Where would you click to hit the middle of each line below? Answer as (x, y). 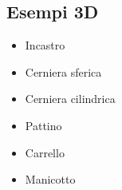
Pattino (43, 125)
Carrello (45, 152)
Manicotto (50, 179)
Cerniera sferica (63, 71)
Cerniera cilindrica (70, 99)
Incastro (45, 45)
